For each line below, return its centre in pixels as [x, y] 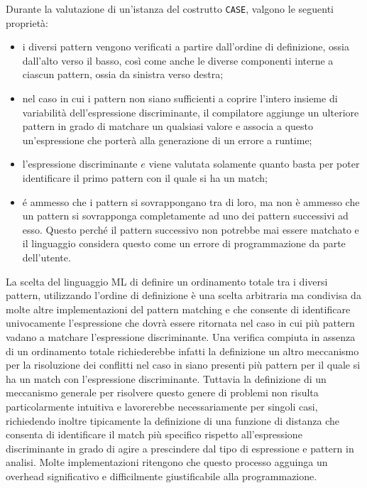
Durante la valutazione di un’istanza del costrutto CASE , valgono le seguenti [170, 9]
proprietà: [27, 22]
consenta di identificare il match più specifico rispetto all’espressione [154, 434]
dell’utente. [46, 257]
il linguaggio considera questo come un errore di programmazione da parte [184, 243]
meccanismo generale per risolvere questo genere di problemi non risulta [162, 392]
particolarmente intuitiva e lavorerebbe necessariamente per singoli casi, [162, 406]
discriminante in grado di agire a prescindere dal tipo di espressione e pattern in [180, 448]
